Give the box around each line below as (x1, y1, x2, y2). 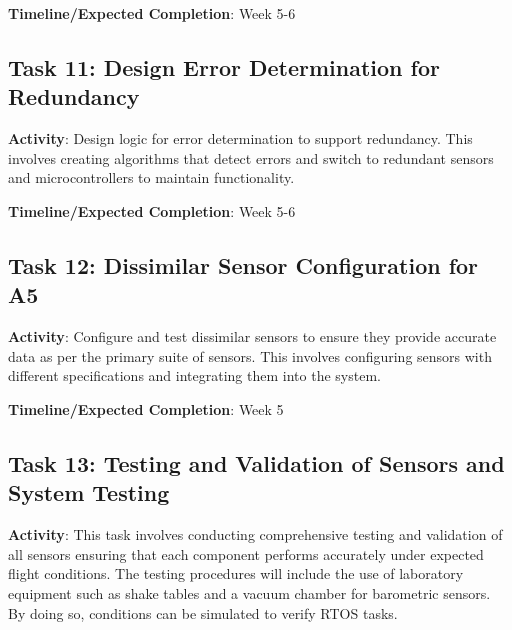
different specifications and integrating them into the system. (8, 365, 381, 386)
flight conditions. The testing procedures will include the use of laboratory (8, 563, 464, 584)
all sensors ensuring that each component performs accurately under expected (8, 543, 484, 564)
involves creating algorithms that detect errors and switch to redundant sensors (8, 147, 494, 168)
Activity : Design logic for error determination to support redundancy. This (8, 128, 473, 149)
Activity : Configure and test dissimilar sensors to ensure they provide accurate (8, 326, 497, 347)
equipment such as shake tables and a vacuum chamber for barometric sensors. (8, 582, 491, 603)
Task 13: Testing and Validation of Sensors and (8, 447, 505, 478)
